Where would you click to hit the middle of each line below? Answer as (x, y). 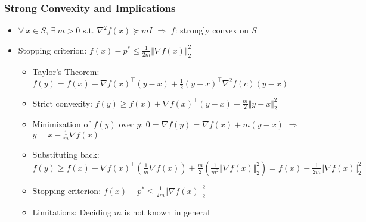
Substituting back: (66, 154)
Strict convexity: (62, 103)
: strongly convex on (212, 30)
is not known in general (167, 212)
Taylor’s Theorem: (66, 71)
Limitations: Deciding (72, 212)
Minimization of (61, 124)
